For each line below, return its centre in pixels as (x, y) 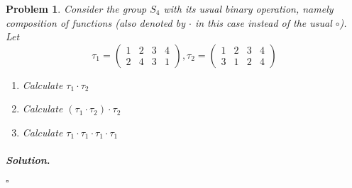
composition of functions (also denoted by (95, 22)
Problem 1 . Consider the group (76, 8)
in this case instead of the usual (263, 22)
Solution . (28, 160)
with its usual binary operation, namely (248, 8)
